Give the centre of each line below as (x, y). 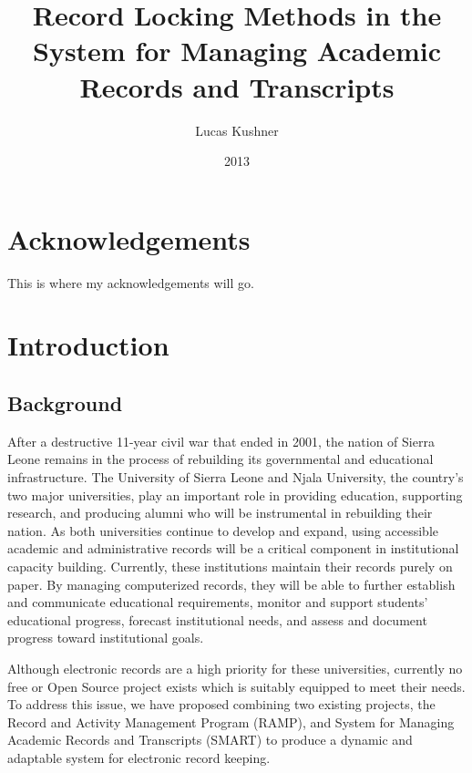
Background (65, 402)
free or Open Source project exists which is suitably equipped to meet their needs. (236, 686)
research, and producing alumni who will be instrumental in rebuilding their (220, 513)
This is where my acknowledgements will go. (131, 282)
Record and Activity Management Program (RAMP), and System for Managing (231, 721)
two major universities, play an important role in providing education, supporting (235, 495)
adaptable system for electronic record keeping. (139, 757)
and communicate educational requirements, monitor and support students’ (218, 602)
